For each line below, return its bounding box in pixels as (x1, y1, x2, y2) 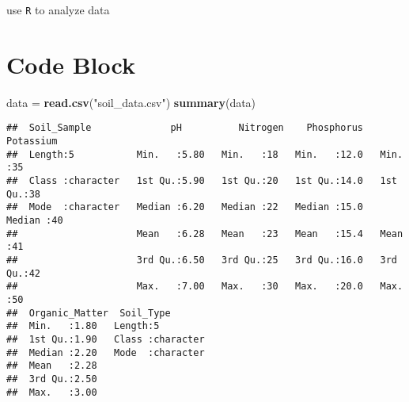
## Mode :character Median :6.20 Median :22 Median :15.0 (6, 201, 364, 213)
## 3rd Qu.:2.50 (6, 373, 97, 385)
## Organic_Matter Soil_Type (6, 307, 171, 319)
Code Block (6, 48, 135, 80)
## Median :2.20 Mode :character (6, 346, 205, 358)
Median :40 (6, 214, 63, 226)
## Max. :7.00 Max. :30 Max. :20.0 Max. (6, 281, 403, 293)
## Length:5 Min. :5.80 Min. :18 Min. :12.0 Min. (6, 148, 403, 160)
